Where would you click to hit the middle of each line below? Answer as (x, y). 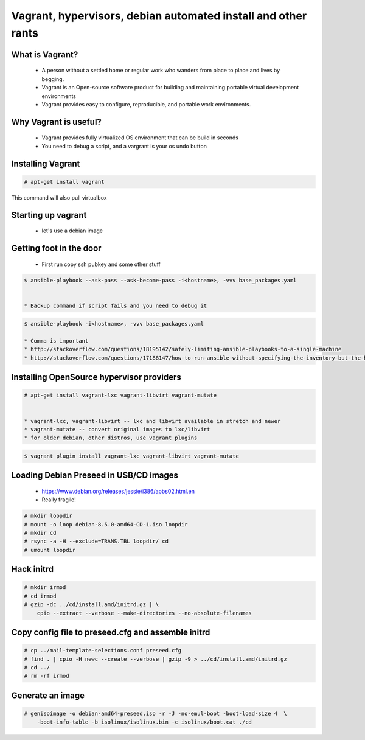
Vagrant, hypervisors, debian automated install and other (159, 16)
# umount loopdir (50, 550)
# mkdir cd (40, 533)
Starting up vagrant (49, 215)
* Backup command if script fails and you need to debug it (116, 305)
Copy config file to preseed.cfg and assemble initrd (111, 633)
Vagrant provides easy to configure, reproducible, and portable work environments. (146, 104)
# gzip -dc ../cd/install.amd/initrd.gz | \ (92, 605)
